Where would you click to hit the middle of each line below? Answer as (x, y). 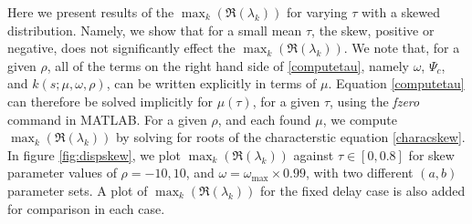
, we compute (360, 119)
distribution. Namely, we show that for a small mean (155, 30)
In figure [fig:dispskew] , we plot (94, 154)
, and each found (264, 119)
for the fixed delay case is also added (363, 190)
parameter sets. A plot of (78, 190)
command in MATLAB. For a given (107, 119)
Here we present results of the (91, 12)
